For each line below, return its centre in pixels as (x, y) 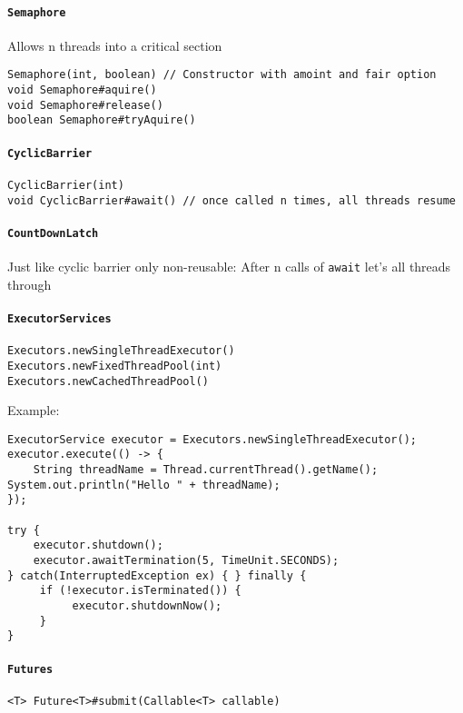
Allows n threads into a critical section (115, 45)
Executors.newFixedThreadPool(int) (115, 366)
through (30, 284)
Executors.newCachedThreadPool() (108, 381)
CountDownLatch (53, 233)
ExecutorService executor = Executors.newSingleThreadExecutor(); (212, 439)
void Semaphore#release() (85, 105)
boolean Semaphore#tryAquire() (102, 120)
